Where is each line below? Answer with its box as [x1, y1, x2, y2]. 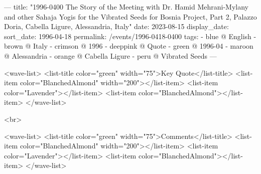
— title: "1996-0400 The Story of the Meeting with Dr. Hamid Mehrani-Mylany [4, 2, 249, 12]
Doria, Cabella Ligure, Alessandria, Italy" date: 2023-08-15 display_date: [4, 21, 229, 32]
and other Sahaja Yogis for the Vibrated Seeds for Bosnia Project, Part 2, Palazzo [4, 11, 257, 22]
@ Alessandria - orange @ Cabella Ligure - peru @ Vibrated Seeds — [4, 50, 217, 61]
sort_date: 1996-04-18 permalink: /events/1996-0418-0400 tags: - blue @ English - [4, 31, 256, 41]
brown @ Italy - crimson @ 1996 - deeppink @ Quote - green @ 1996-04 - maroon [4, 41, 253, 51]
